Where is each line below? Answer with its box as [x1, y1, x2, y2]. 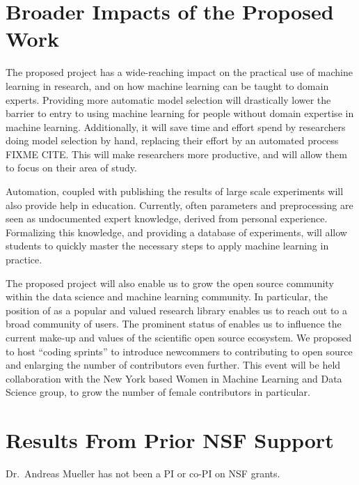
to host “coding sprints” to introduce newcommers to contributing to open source [6, 344, 353, 358]
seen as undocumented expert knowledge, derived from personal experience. [6, 211, 328, 226]
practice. [6, 252, 42, 267]
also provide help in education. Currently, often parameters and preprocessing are [6, 197, 353, 212]
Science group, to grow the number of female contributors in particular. [6, 385, 310, 399]
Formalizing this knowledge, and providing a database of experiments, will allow [6, 224, 347, 239]
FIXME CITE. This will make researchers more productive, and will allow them [6, 146, 347, 161]
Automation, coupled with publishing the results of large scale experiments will [6, 184, 344, 199]
